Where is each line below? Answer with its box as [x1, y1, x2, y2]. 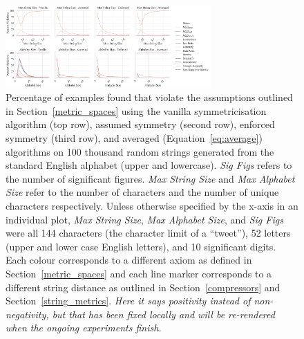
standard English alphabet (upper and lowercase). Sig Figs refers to [6, 158, 292, 172]
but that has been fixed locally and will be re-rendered [52, 306, 275, 321]
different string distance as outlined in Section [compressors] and [6, 280, 281, 294]
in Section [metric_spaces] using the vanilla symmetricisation [6, 103, 267, 118]
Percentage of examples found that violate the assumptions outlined [6, 90, 293, 104]
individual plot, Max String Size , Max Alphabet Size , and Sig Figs [6, 212, 283, 226]
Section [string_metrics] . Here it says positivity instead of [6, 293, 251, 308]
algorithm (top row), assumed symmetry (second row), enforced [6, 117, 275, 131]
